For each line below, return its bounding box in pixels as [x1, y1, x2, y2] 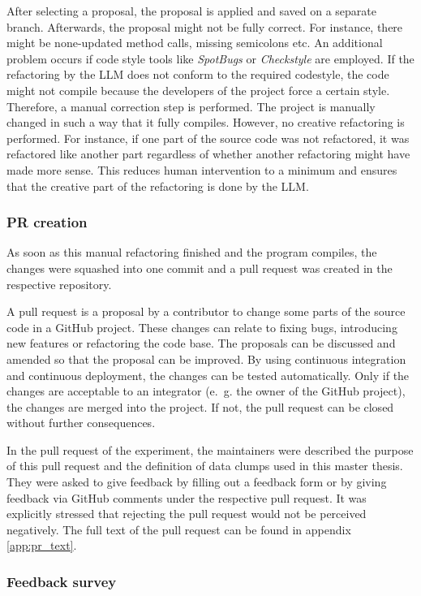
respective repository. [6, 275, 112, 292]
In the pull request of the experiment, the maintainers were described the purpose [6, 441, 414, 458]
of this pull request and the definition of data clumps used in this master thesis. [6, 457, 403, 474]
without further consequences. [6, 414, 156, 431]
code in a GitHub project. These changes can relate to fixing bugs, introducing [6, 318, 397, 335]
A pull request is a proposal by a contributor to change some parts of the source [6, 303, 406, 320]
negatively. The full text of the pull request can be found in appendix [6, 520, 351, 538]
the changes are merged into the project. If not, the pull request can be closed [6, 398, 394, 415]
